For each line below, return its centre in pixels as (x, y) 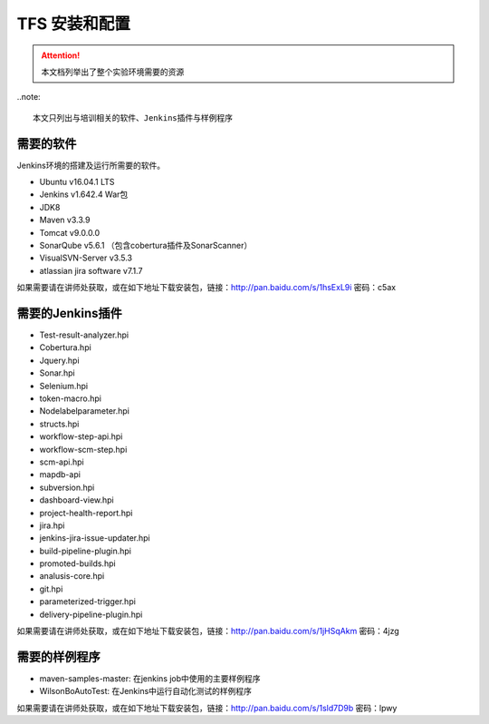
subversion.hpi (67, 487)
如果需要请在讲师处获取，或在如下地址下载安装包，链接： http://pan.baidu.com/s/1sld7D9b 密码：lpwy (207, 708)
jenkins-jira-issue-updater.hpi (95, 538)
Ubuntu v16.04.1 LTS (77, 182)
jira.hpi (52, 525)
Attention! (61, 55)
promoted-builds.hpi (78, 563)
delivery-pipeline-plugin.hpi (91, 614)
